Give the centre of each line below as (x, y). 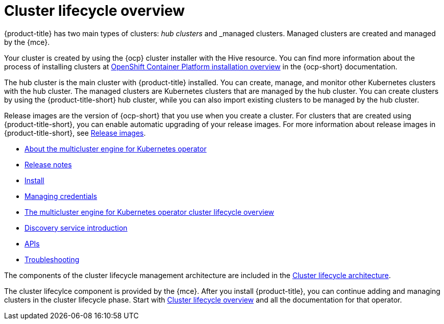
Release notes (48, 164)
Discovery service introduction (76, 228)
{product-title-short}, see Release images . (75, 133)
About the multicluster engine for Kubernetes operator (116, 148)
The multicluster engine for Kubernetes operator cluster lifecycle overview (150, 212)
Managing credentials (61, 196)
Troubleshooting (52, 259)
